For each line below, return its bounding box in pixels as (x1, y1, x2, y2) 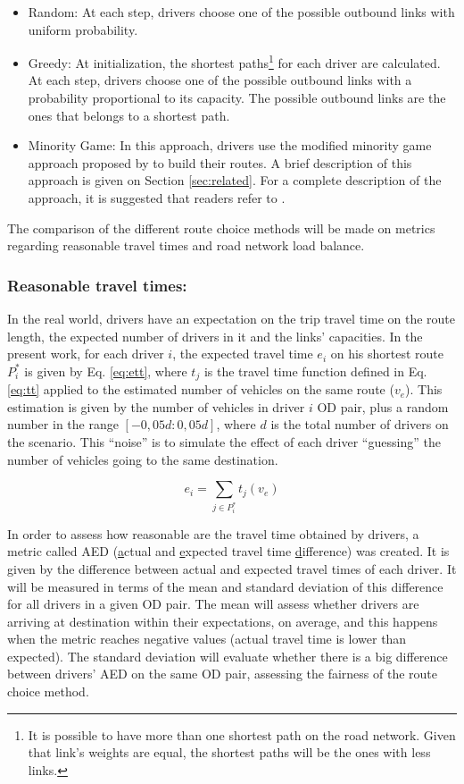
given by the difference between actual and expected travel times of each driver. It (7, 559, 457, 577)
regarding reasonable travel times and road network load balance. (7, 236, 365, 255)
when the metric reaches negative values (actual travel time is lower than (7, 629, 407, 648)
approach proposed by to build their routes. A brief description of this (28, 153, 412, 172)
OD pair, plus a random (317, 397, 449, 416)
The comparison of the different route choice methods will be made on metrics (7, 218, 435, 237)
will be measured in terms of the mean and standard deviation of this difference (7, 577, 443, 595)
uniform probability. (28, 20, 138, 38)
